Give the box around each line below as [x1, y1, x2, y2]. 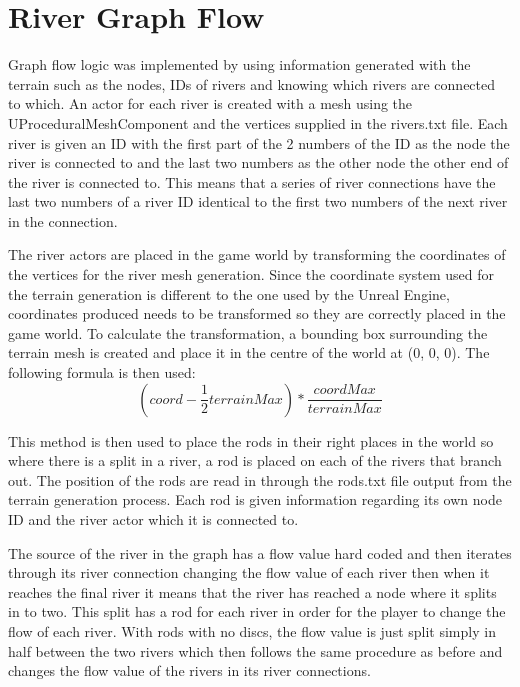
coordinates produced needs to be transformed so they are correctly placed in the [8, 303, 506, 324]
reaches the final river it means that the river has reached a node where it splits [8, 581, 497, 602]
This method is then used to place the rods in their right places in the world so [8, 430, 494, 451]
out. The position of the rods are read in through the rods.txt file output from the [8, 469, 512, 490]
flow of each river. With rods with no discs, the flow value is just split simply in [8, 620, 496, 641]
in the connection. [8, 210, 118, 231]
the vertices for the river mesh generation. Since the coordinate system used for [8, 264, 494, 285]
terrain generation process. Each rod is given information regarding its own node [8, 489, 502, 510]
